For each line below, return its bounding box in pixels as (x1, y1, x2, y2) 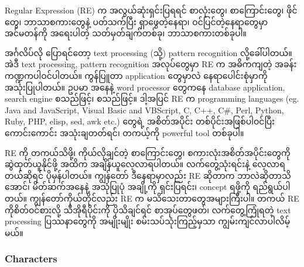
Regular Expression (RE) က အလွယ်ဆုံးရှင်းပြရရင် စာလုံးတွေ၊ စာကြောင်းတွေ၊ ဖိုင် (5, 4, 298, 16)
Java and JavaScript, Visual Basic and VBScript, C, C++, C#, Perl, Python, (5, 103, 284, 116)
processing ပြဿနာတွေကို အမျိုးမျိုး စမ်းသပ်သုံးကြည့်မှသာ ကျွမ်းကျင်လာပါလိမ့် (5, 215, 291, 227)
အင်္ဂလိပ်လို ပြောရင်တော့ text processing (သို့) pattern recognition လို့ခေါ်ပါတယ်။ (5, 46, 292, 58)
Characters (5, 251, 57, 266)
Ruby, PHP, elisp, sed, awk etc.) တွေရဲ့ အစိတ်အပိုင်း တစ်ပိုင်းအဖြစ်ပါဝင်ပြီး (5, 115, 275, 127)
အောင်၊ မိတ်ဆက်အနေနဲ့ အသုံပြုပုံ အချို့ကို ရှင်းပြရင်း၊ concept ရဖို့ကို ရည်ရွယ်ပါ (5, 181, 291, 193)
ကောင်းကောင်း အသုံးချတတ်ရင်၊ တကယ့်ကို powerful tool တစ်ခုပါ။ (5, 126, 244, 138)
